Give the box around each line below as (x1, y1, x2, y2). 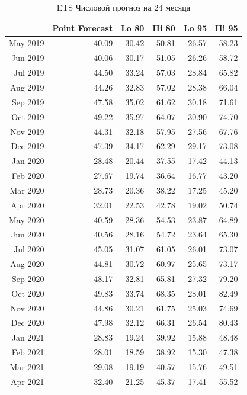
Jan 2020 (11, 155, 44, 167)
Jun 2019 (11, 52, 44, 64)
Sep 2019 (12, 95, 44, 108)
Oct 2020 (11, 287, 44, 299)
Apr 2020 (11, 198, 44, 211)
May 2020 (9, 213, 44, 226)
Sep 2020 (12, 272, 44, 284)
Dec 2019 (11, 140, 44, 152)
